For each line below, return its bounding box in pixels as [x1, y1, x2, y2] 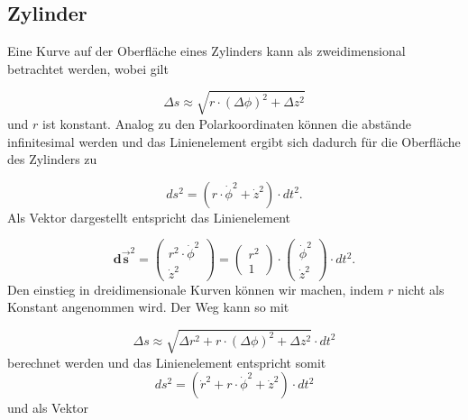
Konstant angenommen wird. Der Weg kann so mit [7, 297, 289, 316]
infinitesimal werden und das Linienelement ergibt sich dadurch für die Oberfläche [7, 132, 461, 151]
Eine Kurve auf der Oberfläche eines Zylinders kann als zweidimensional [7, 41, 406, 60]
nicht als [398, 279, 445, 298]
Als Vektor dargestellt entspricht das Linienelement [7, 207, 291, 226]
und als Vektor [7, 398, 88, 417]
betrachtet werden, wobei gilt [7, 59, 169, 78]
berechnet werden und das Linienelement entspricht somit [7, 352, 326, 371]
